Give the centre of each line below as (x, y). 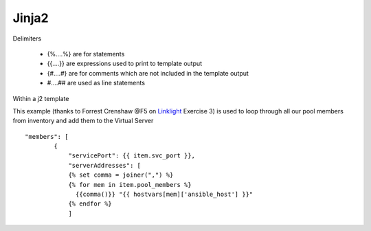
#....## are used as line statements (96, 83)
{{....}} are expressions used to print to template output (125, 64)
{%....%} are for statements (86, 54)
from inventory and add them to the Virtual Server (83, 121)
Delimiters (27, 38)
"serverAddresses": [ (104, 165)
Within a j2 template (41, 98)
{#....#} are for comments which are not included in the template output (148, 73)
